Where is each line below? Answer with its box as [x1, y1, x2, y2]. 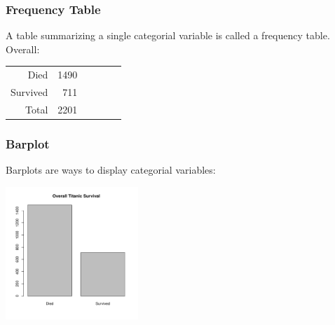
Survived [11, 85, 48, 99]
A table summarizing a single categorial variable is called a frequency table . [6, 28, 330, 43]
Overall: [6, 41, 40, 56]
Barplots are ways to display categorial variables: [6, 162, 216, 177]
